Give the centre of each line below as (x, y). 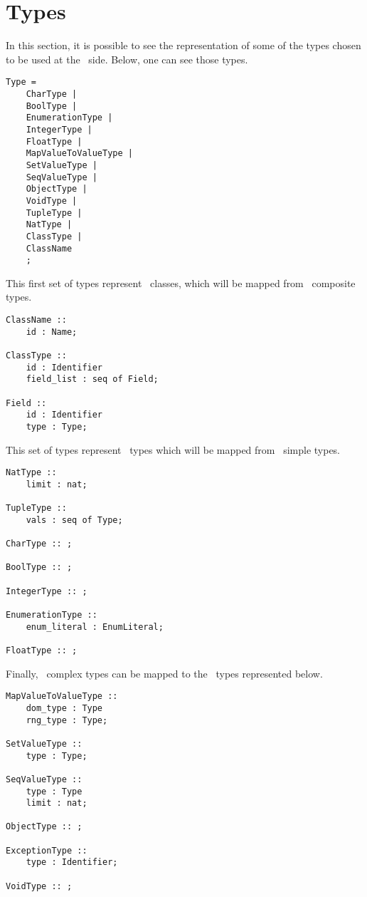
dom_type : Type (64, 708)
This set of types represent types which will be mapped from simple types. (173, 449)
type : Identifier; (72, 862)
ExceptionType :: (47, 850)
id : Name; (52, 332)
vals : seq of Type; (74, 520)
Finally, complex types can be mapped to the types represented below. (164, 673)
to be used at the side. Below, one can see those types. (127, 59)
